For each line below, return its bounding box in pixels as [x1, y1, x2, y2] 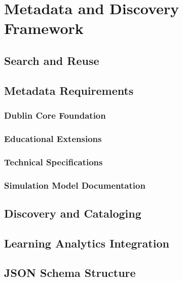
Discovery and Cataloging [4, 205, 141, 221]
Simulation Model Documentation [4, 179, 145, 191]
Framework [4, 18, 84, 39]
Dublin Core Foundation [4, 109, 106, 122]
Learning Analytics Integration [4, 235, 169, 251]
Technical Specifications [4, 155, 103, 168]
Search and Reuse [4, 52, 99, 68]
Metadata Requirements [4, 82, 134, 98]
